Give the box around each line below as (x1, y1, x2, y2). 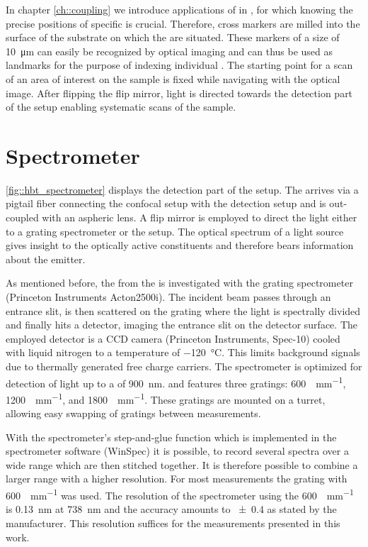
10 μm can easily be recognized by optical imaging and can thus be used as (6, 43, 333, 58)
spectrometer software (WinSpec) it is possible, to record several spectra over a (6, 443, 349, 458)
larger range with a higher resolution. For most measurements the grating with (6, 471, 347, 486)
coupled (6, 210, 39, 225)
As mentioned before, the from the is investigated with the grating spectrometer (6, 275, 353, 290)
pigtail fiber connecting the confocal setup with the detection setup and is (6, 196, 326, 211)
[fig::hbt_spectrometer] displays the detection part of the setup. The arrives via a (6, 182, 359, 197)
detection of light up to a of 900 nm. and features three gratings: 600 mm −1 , (6, 373, 346, 390)
